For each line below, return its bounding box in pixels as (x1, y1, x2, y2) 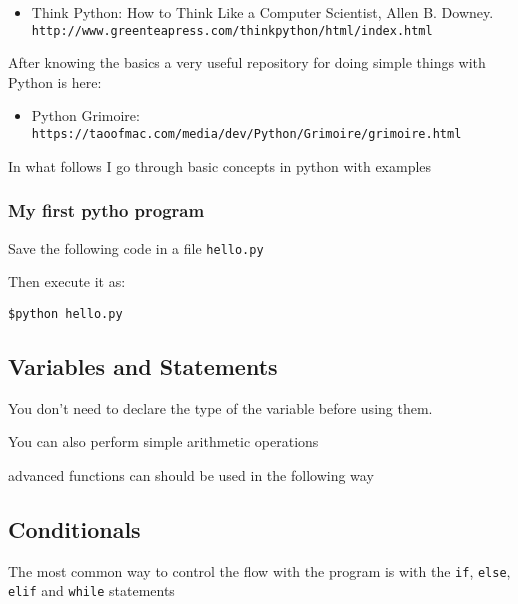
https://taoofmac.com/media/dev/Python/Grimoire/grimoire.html (31, 127, 462, 142)
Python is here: (8, 71, 102, 92)
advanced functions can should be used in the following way (8, 464, 374, 485)
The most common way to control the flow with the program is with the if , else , (8, 560, 511, 581)
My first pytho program (8, 198, 205, 223)
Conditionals (8, 513, 141, 544)
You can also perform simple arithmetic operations (8, 431, 319, 452)
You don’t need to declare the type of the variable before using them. (8, 397, 433, 418)
